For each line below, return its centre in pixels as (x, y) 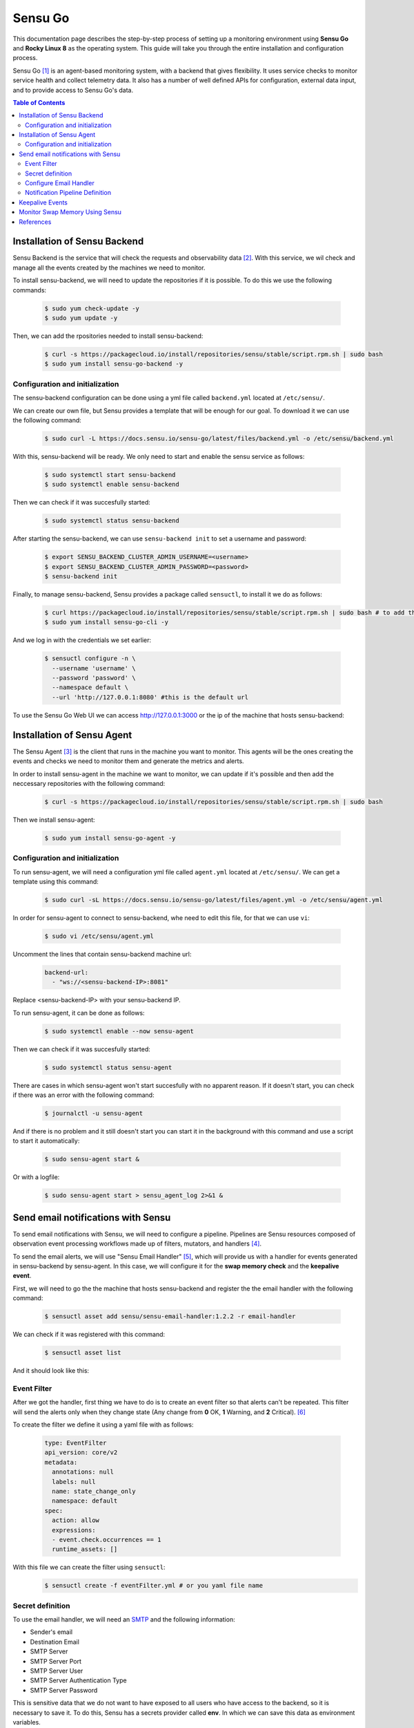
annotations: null (83, 1472)
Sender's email (51, 1632)
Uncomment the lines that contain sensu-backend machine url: (102, 954)
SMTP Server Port (56, 1661)
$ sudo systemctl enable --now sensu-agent (119, 1031)
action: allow (76, 1520)
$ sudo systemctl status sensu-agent (108, 1067)
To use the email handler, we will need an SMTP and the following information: (124, 1619)
